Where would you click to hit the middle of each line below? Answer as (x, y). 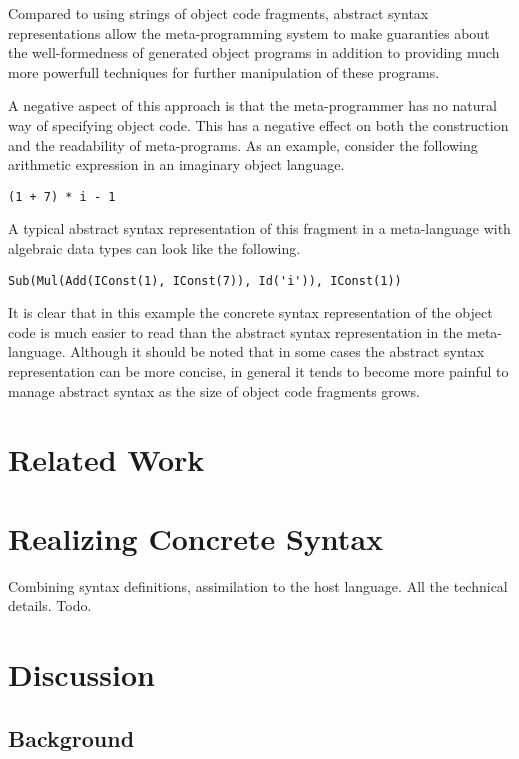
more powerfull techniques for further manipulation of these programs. (224, 71)
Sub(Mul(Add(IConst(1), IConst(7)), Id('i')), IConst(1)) (205, 280)
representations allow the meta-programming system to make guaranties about (249, 32)
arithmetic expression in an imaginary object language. (176, 164)
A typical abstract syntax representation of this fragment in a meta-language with (259, 228)
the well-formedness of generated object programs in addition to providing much (254, 52)
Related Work (106, 459)
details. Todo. (50, 605)
